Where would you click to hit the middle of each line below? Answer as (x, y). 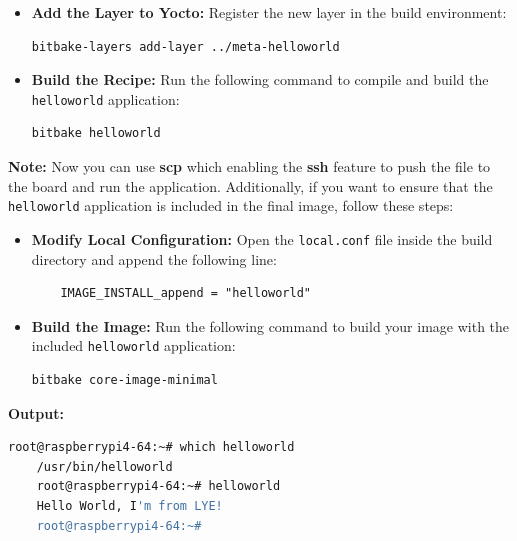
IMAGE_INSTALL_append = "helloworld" (185, 293)
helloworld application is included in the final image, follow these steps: (231, 205)
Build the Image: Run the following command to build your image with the (270, 325)
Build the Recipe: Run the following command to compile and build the (260, 79)
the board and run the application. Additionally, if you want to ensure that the (250, 185)
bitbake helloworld (96, 133)
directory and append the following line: (154, 258)
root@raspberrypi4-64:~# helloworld (158, 486)
